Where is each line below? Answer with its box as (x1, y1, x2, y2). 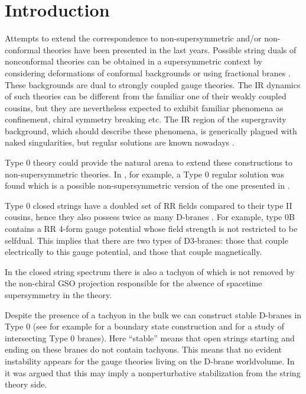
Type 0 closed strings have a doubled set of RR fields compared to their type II (5, 199, 292, 211)
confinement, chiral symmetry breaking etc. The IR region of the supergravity (5, 113, 287, 125)
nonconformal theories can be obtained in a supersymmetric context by (5, 55, 262, 67)
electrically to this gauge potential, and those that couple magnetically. (5, 246, 262, 258)
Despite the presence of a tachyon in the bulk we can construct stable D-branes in (5, 308, 302, 321)
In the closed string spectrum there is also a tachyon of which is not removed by (5, 265, 295, 277)
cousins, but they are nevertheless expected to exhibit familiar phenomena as (5, 101, 284, 114)
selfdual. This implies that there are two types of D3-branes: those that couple (5, 234, 288, 246)
